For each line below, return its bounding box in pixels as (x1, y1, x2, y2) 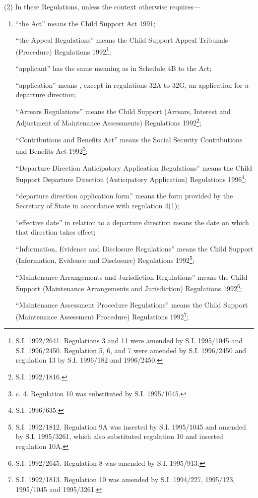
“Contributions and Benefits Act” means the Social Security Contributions (15, 134, 243, 144)
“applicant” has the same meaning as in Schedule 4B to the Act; (15, 63, 212, 73)
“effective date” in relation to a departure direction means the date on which (15, 217, 249, 227)
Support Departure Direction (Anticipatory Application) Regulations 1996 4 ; (15, 173, 247, 184)
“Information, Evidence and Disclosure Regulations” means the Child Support (15, 243, 254, 253)
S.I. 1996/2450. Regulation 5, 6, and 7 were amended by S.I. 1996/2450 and (15, 345, 246, 355)
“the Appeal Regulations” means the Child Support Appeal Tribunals (15, 35, 228, 45)
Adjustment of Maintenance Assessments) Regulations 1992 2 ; (15, 116, 201, 128)
